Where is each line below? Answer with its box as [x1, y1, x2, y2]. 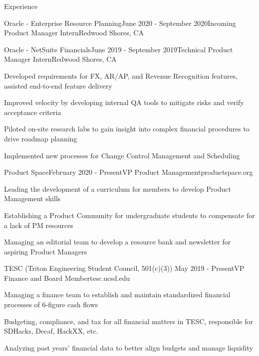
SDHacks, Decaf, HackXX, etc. [4, 326, 98, 336]
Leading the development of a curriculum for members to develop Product [4, 183, 231, 194]
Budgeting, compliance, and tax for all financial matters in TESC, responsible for [4, 316, 253, 326]
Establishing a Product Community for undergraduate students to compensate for [4, 210, 255, 220]
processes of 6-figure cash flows [4, 299, 98, 310]
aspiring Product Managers [4, 246, 87, 256]
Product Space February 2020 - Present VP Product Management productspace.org [4, 167, 253, 177]
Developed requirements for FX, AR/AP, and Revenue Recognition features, [4, 70, 238, 81]
